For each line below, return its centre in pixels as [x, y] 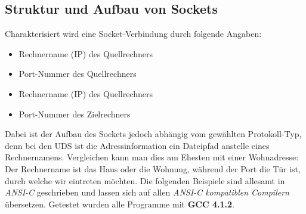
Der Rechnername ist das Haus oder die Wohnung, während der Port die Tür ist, [153, 168]
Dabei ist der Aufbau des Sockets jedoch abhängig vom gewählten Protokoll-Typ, [153, 134]
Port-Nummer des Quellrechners [78, 74]
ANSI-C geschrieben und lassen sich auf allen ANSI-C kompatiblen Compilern [147, 192]
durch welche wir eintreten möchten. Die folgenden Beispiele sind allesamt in [145, 180]
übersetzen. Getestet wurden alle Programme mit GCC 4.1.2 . [120, 204]
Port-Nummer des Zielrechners [75, 114]
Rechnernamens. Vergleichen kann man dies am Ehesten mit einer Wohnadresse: [152, 157]
